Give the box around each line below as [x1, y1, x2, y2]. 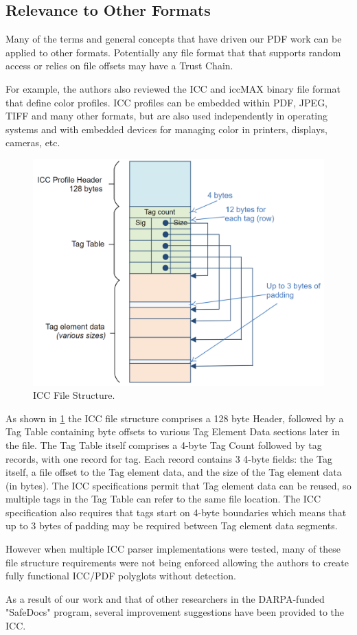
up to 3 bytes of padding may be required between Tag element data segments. [5, 518, 338, 533]
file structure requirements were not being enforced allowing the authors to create [5, 555, 349, 569]
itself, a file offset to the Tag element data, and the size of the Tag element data [5, 465, 342, 479]
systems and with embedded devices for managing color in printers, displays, [5, 122, 327, 136]
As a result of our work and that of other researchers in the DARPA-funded [5, 591, 325, 605]
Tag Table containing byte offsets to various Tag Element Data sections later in [5, 424, 340, 439]
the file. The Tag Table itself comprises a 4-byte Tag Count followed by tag [5, 437, 322, 452]
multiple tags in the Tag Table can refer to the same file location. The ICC [5, 492, 321, 506]
